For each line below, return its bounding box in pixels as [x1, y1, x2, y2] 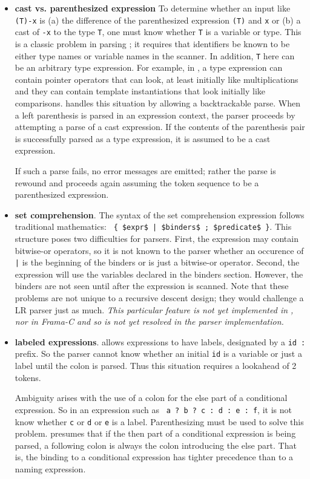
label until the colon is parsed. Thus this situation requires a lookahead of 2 [15, 359, 297, 372]
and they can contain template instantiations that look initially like [15, 85, 265, 97]
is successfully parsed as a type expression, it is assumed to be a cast [15, 132, 271, 145]
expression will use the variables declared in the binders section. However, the [15, 267, 303, 280]
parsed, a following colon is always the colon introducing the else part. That [15, 438, 297, 451]
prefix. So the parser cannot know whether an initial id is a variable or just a [15, 347, 302, 360]
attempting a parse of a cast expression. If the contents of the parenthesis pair [15, 120, 305, 133]
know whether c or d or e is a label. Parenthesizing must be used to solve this [15, 415, 304, 428]
